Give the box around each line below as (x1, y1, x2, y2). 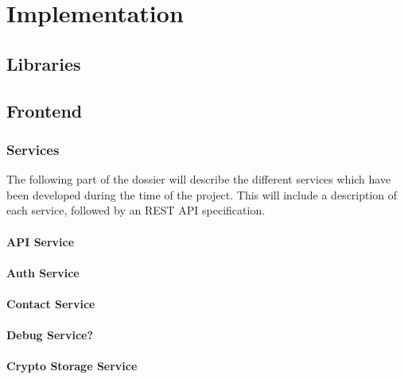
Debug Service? (6, 327, 94, 343)
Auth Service (6, 264, 80, 280)
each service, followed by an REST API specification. (6, 202, 266, 219)
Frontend (6, 98, 83, 122)
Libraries (6, 51, 81, 75)
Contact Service (6, 295, 95, 311)
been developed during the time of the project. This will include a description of (6, 186, 398, 203)
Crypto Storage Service (6, 358, 138, 374)
